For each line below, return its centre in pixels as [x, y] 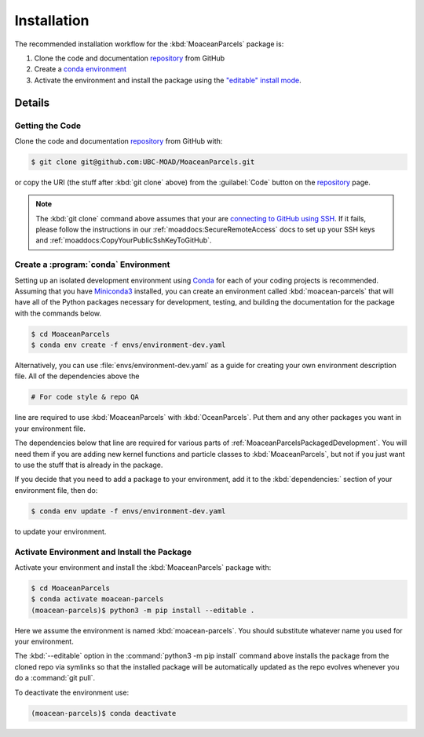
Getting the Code [48, 126]
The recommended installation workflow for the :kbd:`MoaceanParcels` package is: [149, 44]
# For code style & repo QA [85, 397]
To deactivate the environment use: [72, 692]
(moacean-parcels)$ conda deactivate [104, 713]
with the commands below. [58, 313]
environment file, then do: [56, 490]
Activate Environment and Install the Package [103, 552]
